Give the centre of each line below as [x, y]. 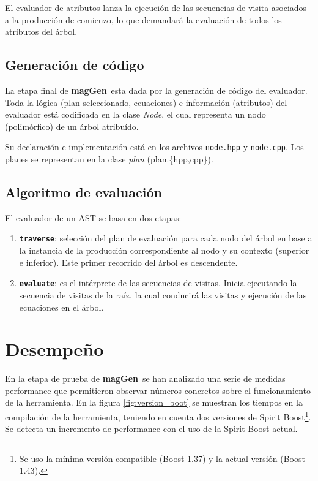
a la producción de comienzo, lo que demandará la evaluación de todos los [143, 19]
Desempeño [54, 349]
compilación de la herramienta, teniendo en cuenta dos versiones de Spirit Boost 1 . [158, 416]
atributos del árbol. [41, 32]
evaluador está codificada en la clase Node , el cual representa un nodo [135, 114]
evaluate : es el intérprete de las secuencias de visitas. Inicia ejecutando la [158, 283]
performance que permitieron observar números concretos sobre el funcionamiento [158, 390]
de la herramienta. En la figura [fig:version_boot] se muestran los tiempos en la [154, 402]
